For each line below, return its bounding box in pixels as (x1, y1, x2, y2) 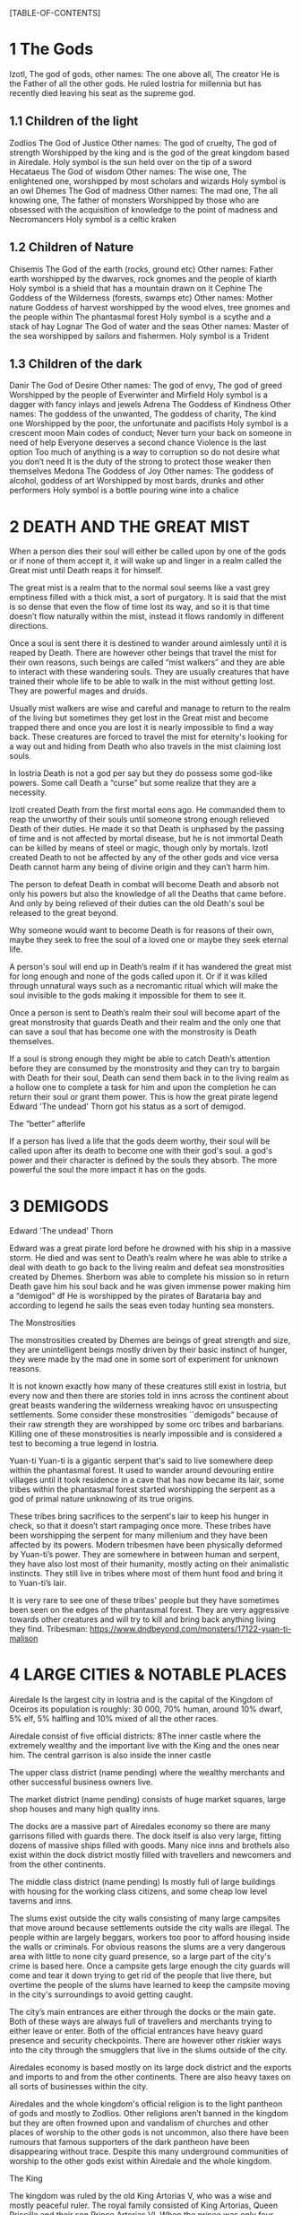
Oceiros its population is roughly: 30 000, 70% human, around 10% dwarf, (9, 1704, 283, 1714)
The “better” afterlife (9, 1119, 86, 1129)
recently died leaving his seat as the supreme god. (9, 87, 196, 98)
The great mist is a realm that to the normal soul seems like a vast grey (9, 582, 271, 593)
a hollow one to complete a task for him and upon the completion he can (9, 1082, 277, 1093)
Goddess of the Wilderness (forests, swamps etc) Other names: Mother (9, 292, 273, 303)
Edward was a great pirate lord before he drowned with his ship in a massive (9, 1243, 291, 1254)
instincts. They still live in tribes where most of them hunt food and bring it (9, 1568, 284, 1579)
